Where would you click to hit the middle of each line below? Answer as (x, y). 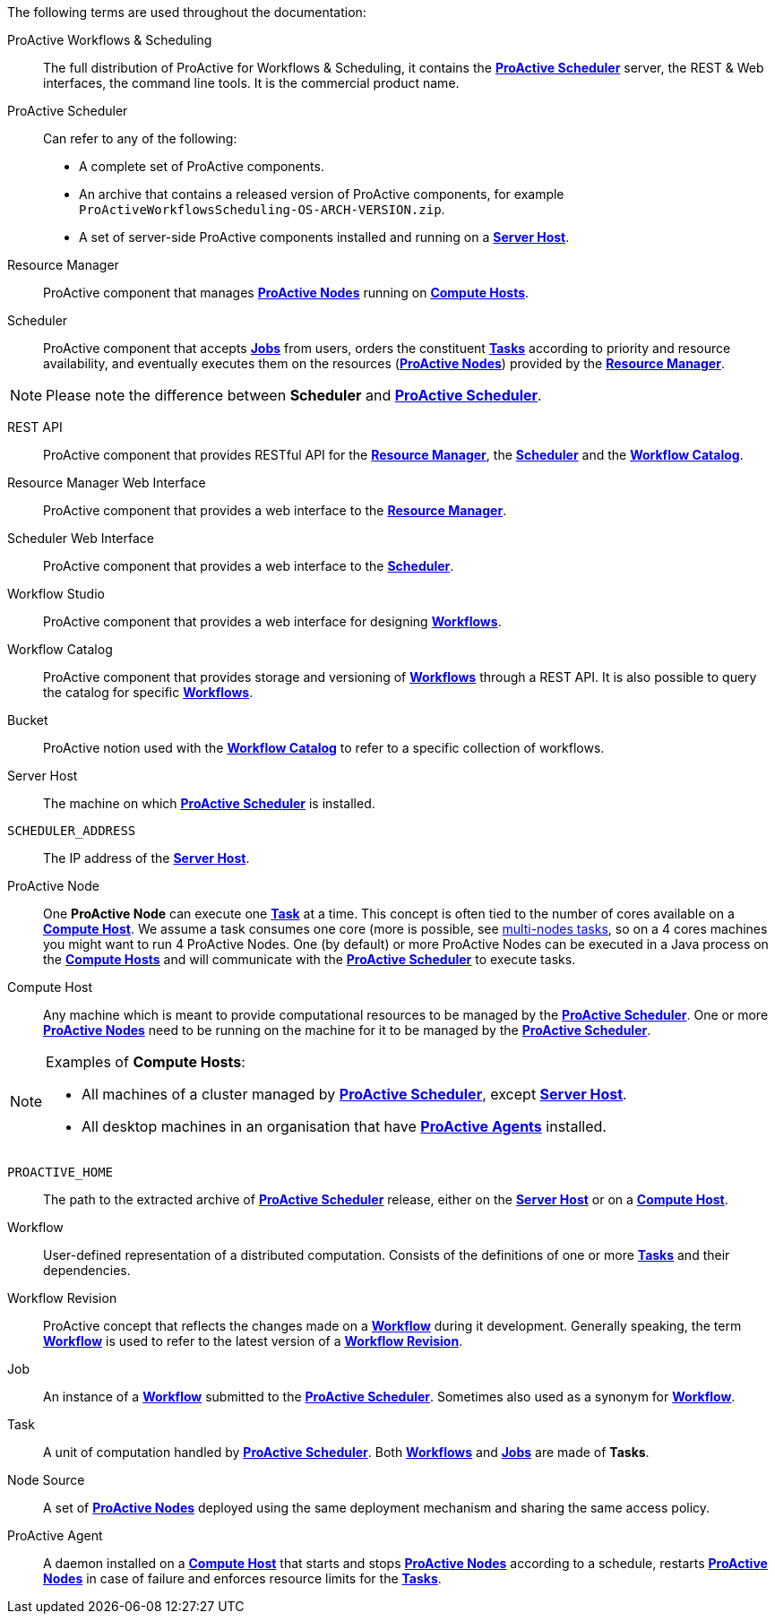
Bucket (28, 720)
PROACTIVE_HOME (60, 1172)
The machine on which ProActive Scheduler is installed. (209, 803)
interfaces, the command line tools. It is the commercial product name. (251, 83)
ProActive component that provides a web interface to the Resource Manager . (275, 510)
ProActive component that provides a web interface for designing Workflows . (272, 621)
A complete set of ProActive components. (202, 166)
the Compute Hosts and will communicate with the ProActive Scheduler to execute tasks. (310, 959)
